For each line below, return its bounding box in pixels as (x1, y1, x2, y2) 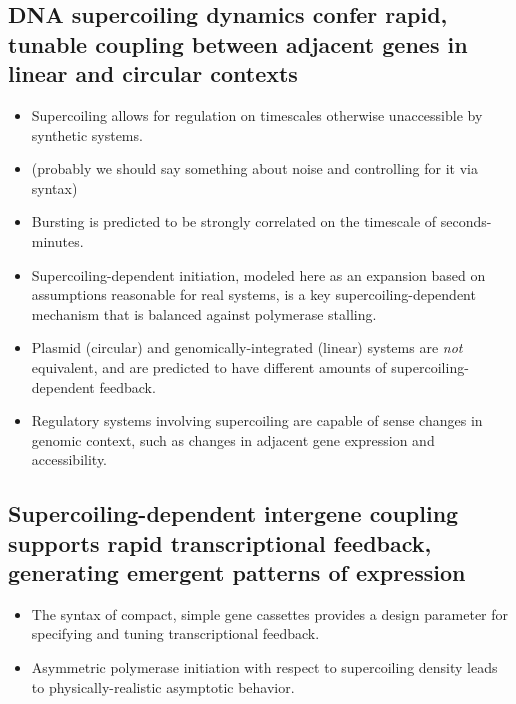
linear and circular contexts (8, 58, 298, 89)
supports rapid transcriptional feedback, (8, 527, 432, 558)
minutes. (31, 230, 84, 251)
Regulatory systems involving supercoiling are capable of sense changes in (31, 410, 483, 431)
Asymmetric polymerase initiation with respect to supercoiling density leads (31, 657, 498, 678)
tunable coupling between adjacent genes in (8, 28, 468, 59)
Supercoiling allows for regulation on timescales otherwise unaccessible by (31, 104, 483, 125)
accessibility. (31, 449, 108, 470)
